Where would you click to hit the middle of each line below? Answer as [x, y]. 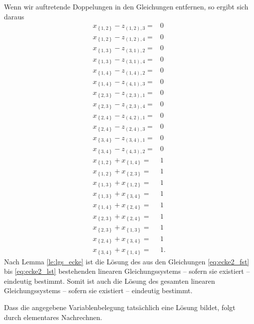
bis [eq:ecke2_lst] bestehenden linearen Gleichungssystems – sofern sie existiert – [127, 271]
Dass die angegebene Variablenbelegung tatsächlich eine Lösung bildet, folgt [120, 307]
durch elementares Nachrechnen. [53, 317]
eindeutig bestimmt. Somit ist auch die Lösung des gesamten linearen [110, 281]
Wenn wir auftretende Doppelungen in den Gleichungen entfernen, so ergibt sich [126, 6]
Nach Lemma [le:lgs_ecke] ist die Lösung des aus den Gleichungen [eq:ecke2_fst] [127, 261]
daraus [14, 16]
